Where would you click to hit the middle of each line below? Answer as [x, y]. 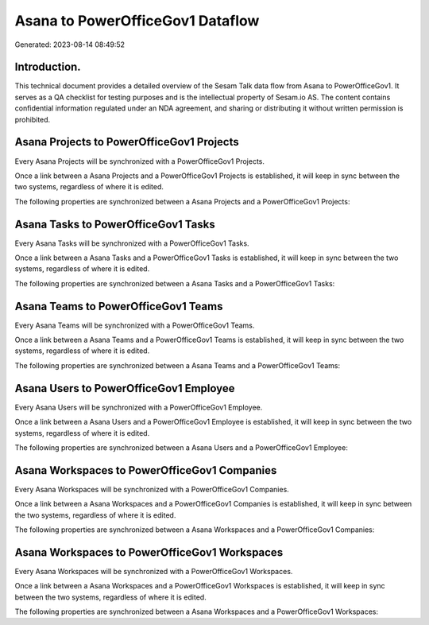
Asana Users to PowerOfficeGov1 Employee [125, 388]
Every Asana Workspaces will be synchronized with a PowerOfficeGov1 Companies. [152, 489]
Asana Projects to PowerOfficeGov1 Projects [127, 142]
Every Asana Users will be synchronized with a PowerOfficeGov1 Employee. [139, 407]
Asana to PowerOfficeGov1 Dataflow [137, 21]
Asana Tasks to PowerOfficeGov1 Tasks [115, 224]
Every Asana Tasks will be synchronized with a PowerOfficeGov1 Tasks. [132, 243]
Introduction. [48, 67]
